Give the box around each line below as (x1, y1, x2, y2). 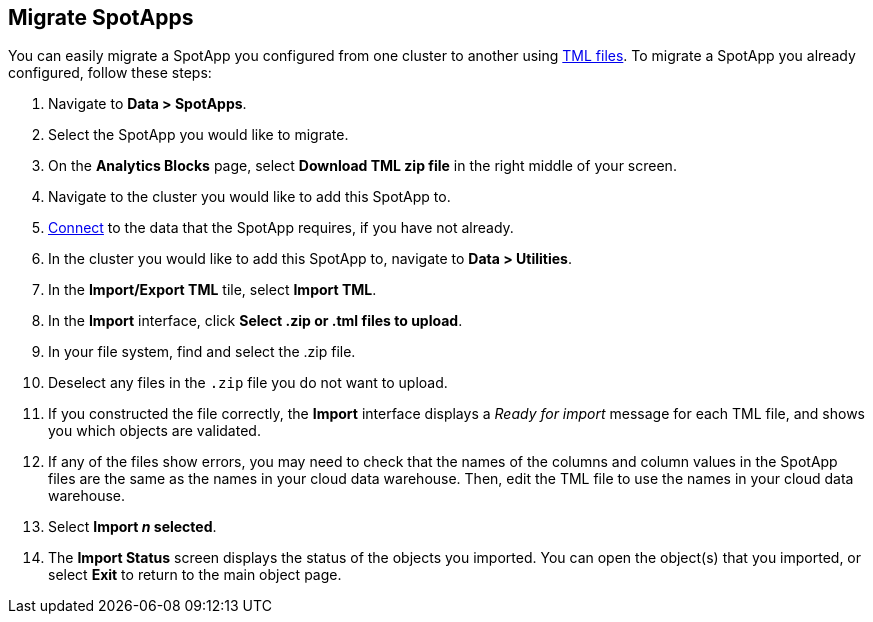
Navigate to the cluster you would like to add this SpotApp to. (48, 188, 451, 206)
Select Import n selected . (48, 518, 217, 536)
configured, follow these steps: (8, 64, 212, 82)
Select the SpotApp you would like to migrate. (48, 126, 349, 144)
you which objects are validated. (48, 422, 261, 440)
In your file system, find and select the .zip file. (48, 343, 356, 361)
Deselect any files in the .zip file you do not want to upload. (48, 374, 448, 392)
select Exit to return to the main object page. (48, 566, 342, 584)
